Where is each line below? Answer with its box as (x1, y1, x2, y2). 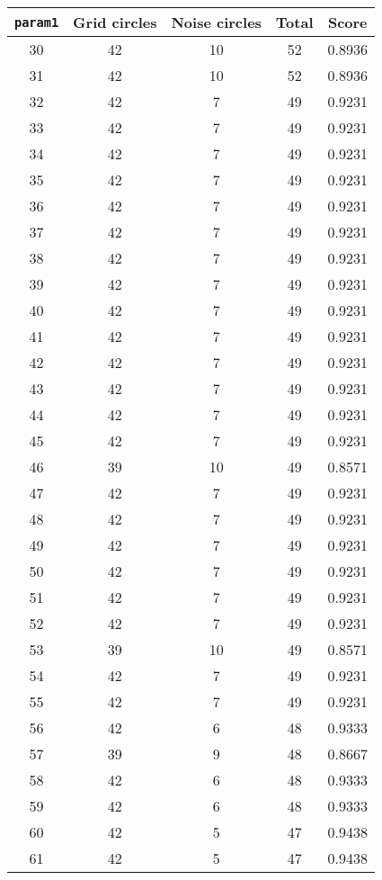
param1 (14, 14, 59, 30)
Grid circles (73, 12, 157, 32)
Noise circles (171, 12, 262, 32)
